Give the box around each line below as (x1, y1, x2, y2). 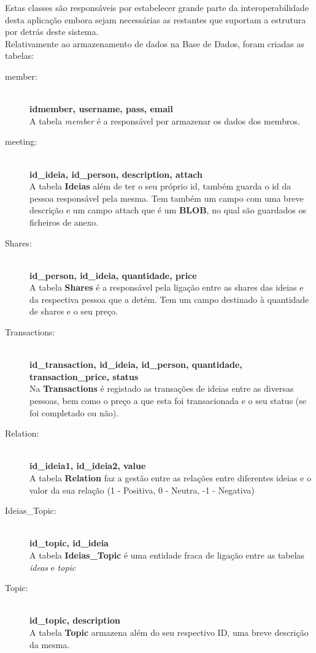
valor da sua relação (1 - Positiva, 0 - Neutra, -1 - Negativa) (29, 483, 255, 496)
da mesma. (29, 638, 70, 651)
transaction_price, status (29, 370, 139, 383)
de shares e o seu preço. (29, 305, 118, 318)
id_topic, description (29, 614, 120, 627)
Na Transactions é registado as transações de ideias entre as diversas (29, 382, 294, 395)
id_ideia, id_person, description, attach (29, 167, 202, 180)
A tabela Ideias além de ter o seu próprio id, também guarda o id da (29, 180, 291, 193)
